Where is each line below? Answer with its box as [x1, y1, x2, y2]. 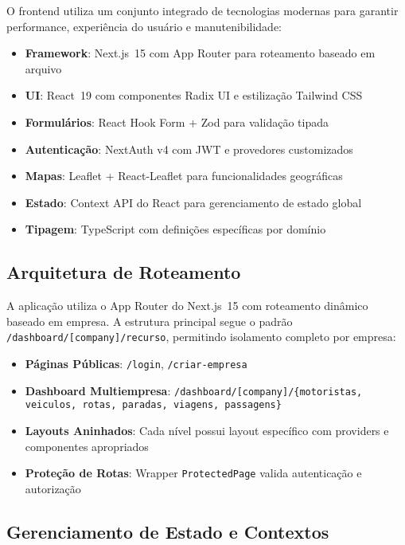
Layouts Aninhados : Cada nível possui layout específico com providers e [25, 421, 389, 438]
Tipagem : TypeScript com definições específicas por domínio [25, 221, 326, 237]
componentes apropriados [25, 437, 149, 454]
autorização [25, 480, 81, 496]
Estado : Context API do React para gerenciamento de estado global [25, 194, 362, 210]
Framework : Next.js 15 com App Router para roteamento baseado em [25, 45, 376, 61]
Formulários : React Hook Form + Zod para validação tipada [25, 113, 329, 130]
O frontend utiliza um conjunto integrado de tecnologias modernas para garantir [6, 2, 399, 18]
